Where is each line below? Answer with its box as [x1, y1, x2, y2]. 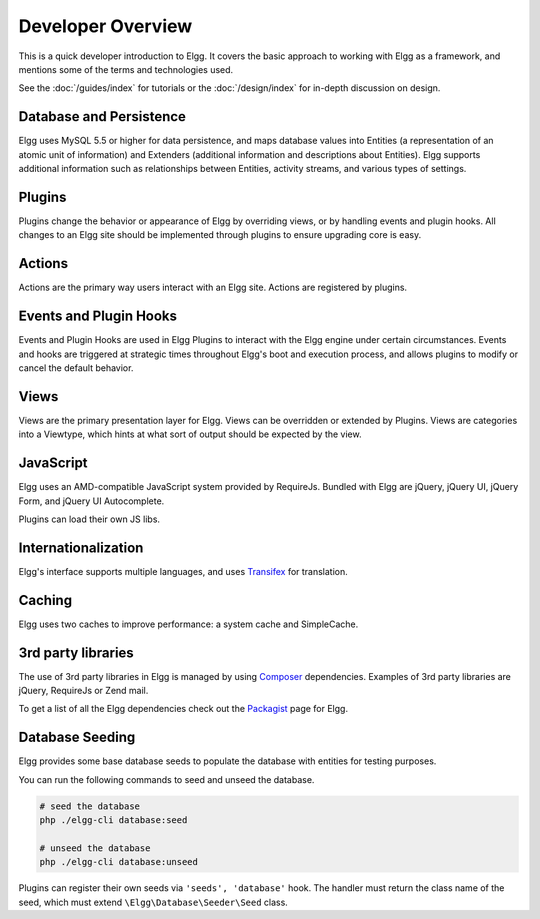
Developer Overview [18, 15, 193, 37]
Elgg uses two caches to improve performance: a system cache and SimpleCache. [18, 618, 359, 630]
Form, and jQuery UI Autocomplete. [18, 495, 165, 507]
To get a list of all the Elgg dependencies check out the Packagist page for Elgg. [18, 703, 349, 715]
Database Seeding [18, 729, 136, 746]
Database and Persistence [18, 108, 187, 125]
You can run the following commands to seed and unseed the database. [18, 773, 315, 785]
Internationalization [18, 539, 144, 556]
